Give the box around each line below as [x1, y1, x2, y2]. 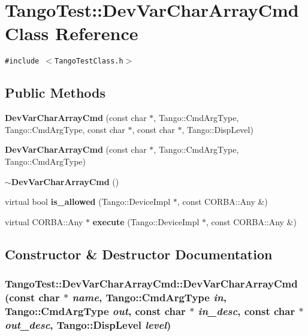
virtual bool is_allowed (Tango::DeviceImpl [5, 195, 171, 208]
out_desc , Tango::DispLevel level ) [5, 317, 171, 332]
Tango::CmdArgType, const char [5, 123, 125, 135]
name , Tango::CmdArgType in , [72, 289, 227, 304]
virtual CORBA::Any [5, 215, 83, 228]
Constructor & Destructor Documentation [5, 244, 273, 263]
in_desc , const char [198, 303, 295, 318]
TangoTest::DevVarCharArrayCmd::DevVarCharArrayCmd [5, 276, 298, 291]
